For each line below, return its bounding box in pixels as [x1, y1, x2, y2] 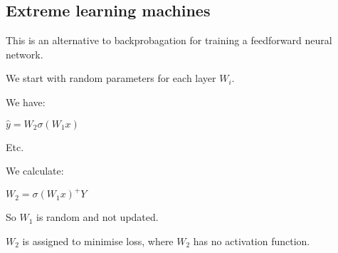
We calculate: [6, 163, 64, 178]
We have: [6, 94, 46, 109]
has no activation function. [193, 233, 310, 248]
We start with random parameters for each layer [6, 71, 216, 86]
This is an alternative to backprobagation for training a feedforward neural [6, 33, 332, 48]
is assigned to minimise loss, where [22, 233, 174, 248]
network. [6, 46, 43, 61]
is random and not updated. [36, 210, 159, 224]
